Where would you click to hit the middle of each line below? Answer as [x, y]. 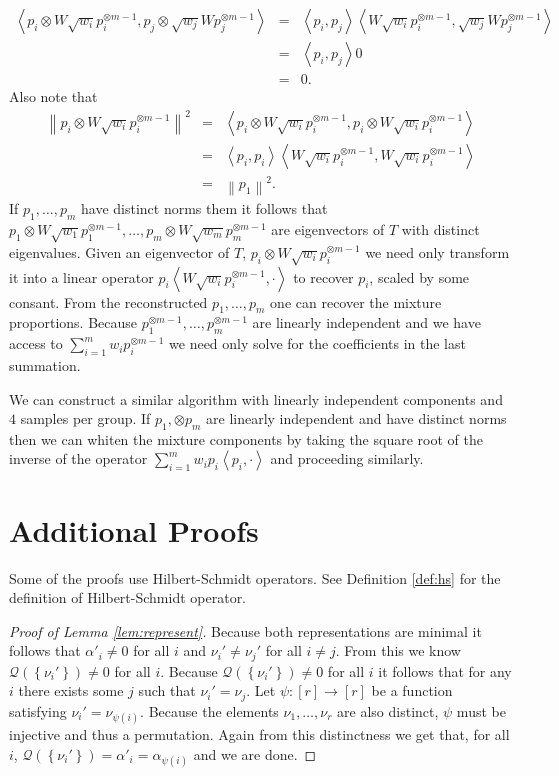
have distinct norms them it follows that [204, 208]
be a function [412, 690]
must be [481, 710]
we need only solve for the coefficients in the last [317, 343]
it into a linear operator [81, 276]
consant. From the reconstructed [108, 301]
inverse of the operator [78, 458]
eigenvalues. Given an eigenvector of [119, 251]
